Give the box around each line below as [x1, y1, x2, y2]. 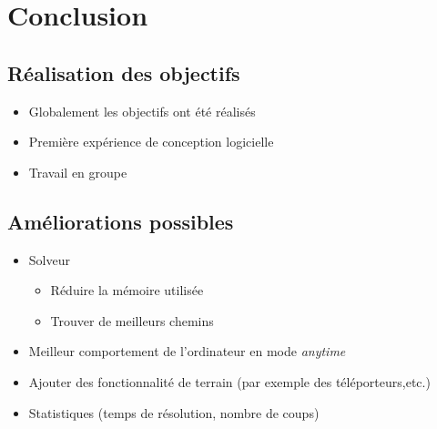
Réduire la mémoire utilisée [50, 281, 204, 300]
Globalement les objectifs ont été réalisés [28, 101, 256, 120]
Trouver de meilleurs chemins [50, 311, 214, 330]
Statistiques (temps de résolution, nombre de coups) [28, 403, 320, 422]
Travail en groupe [28, 162, 127, 181]
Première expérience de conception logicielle [28, 132, 274, 151]
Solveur [28, 250, 70, 269]
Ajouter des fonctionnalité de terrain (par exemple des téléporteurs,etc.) [28, 372, 431, 391]
